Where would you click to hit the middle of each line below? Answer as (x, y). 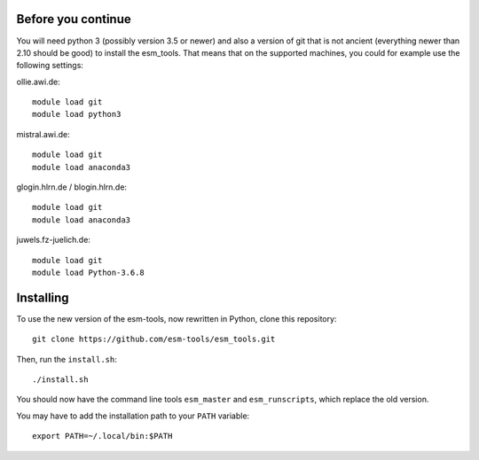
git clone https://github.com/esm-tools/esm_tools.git (154, 339)
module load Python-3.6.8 (89, 272)
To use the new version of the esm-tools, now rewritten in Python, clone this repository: (177, 318)
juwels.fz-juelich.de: (53, 240)
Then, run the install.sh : (67, 359)
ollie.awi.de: (39, 82)
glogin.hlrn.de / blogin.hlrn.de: (72, 187)
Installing (43, 297)
